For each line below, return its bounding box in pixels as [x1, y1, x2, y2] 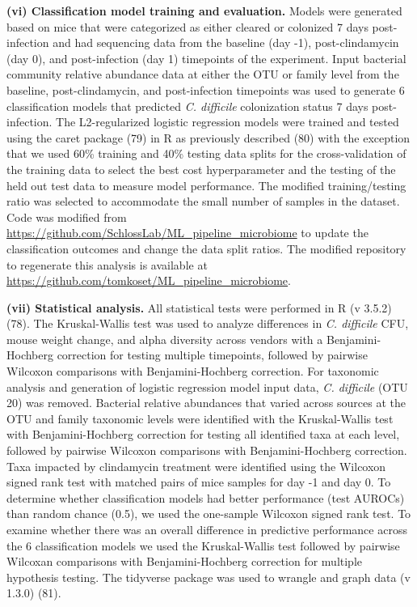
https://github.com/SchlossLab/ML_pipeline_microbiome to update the [6, 224, 369, 241]
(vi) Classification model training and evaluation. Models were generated [6, 2, 402, 19]
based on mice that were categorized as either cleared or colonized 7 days [6, 18, 369, 35]
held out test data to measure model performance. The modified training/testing [6, 176, 406, 193]
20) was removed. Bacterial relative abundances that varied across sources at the [6, 394, 406, 411]
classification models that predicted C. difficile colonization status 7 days [6, 97, 369, 114]
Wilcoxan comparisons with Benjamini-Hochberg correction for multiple [6, 553, 363, 570]
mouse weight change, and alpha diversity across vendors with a [6, 330, 323, 347]
